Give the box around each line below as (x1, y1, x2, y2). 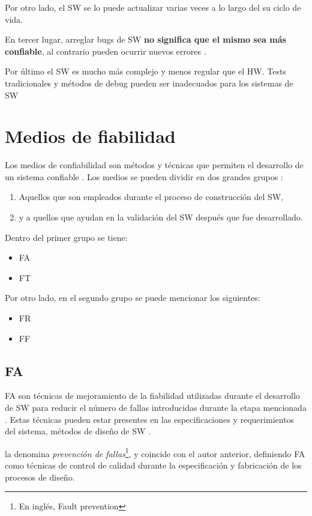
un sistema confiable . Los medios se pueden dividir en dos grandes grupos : (5, 170, 283, 183)
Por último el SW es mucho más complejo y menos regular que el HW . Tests (5, 65, 286, 77)
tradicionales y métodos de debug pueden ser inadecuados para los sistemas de (5, 76, 293, 89)
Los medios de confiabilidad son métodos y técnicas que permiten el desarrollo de (5, 159, 304, 171)
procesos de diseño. (5, 470, 75, 483)
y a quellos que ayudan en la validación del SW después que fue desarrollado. (19, 211, 303, 223)
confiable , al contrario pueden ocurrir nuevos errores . (5, 44, 206, 57)
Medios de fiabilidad (5, 124, 176, 148)
